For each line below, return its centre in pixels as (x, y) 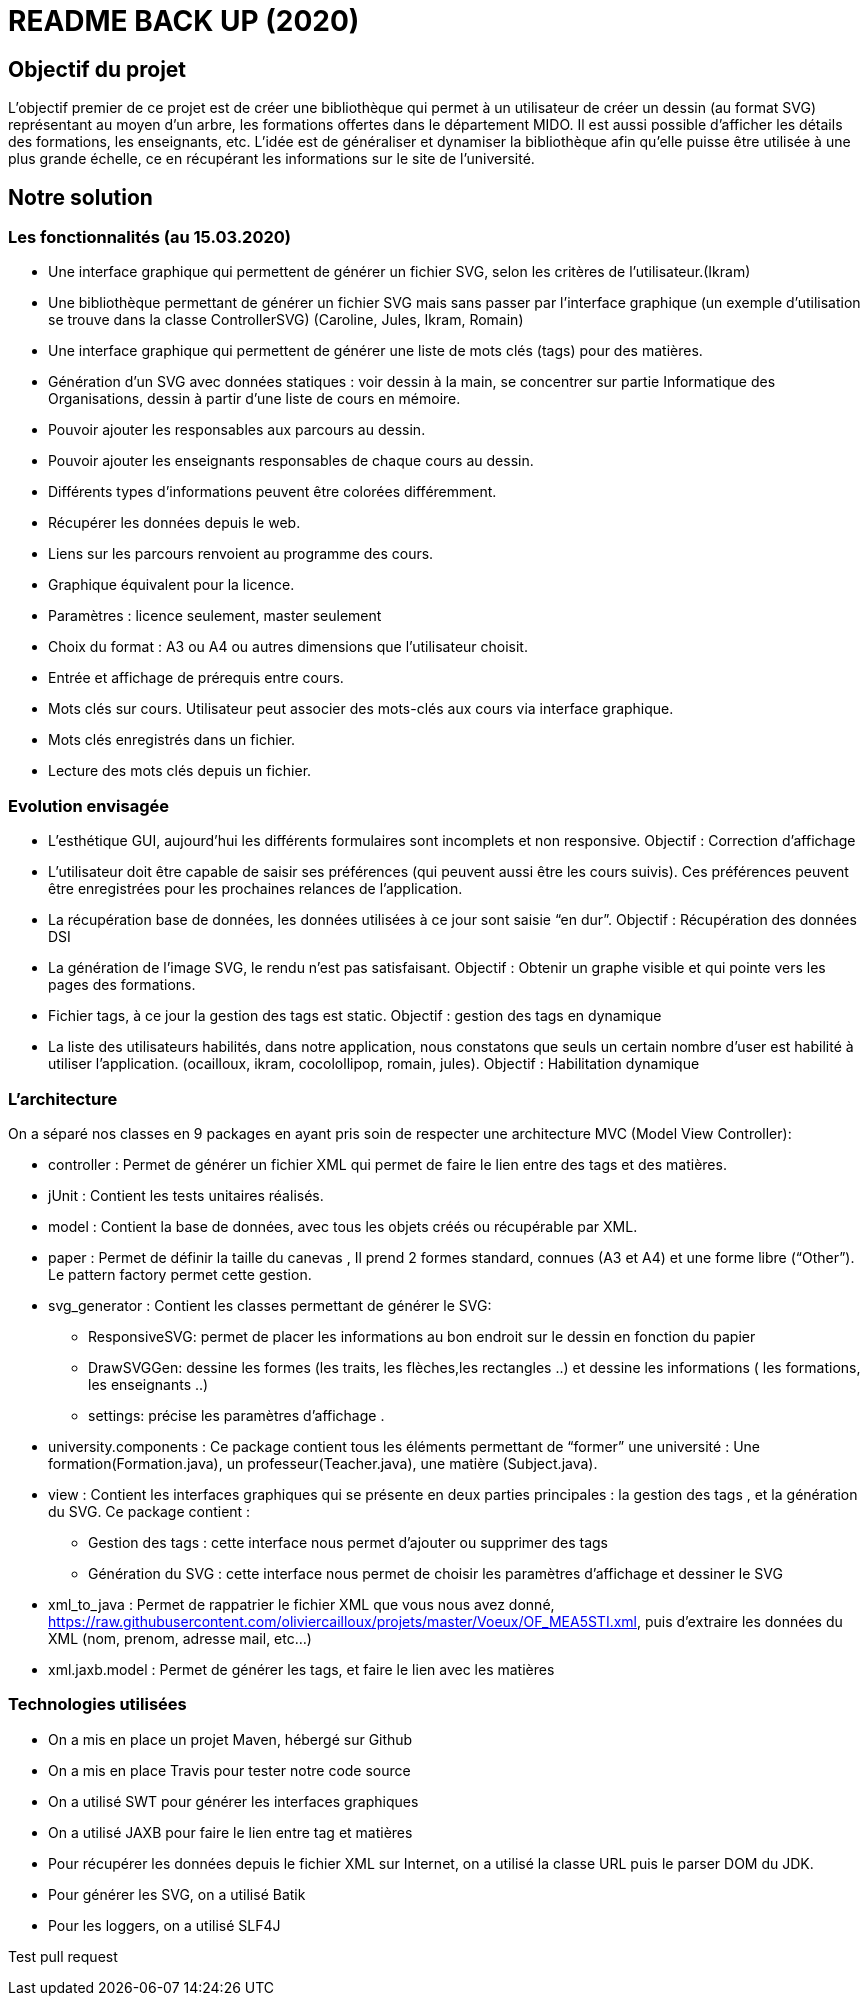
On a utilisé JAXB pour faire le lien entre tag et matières (230, 1832)
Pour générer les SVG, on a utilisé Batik (177, 1894)
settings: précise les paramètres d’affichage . (236, 1415)
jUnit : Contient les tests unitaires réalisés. (186, 1195)
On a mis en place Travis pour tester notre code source (229, 1770)
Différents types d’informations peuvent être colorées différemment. (272, 492)
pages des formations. (122, 985)
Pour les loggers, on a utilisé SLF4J (164, 1925)
